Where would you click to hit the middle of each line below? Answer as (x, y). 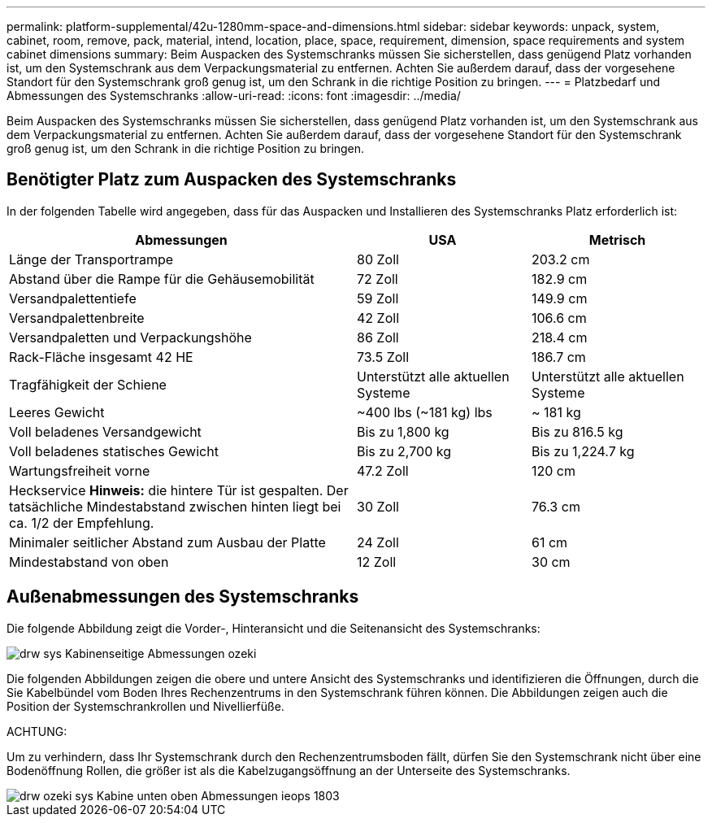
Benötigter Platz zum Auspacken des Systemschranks (232, 180)
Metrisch (617, 239)
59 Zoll (378, 298)
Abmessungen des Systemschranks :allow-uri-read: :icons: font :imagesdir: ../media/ (234, 96)
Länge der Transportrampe (91, 259)
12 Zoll (377, 562)
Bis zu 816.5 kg (577, 431)
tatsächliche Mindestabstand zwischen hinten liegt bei (175, 506)
